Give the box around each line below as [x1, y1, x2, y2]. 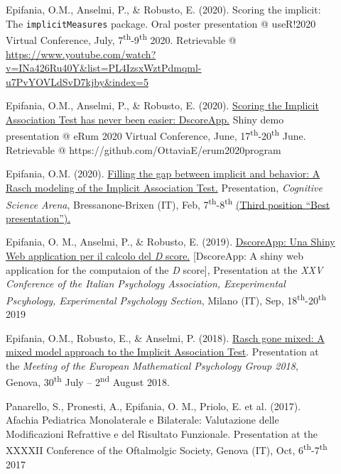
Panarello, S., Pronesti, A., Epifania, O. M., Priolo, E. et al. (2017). [6, 398, 301, 413]
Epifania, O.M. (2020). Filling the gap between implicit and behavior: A [6, 166, 320, 181]
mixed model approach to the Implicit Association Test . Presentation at [6, 344, 319, 359]
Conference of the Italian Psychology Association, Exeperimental [6, 276, 286, 291]
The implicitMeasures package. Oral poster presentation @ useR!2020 [6, 16, 316, 31]
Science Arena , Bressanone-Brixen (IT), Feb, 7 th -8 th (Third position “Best [6, 194, 330, 211]
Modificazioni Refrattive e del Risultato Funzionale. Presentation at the [6, 426, 318, 441]
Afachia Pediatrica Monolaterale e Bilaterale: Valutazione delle [6, 412, 279, 427]
